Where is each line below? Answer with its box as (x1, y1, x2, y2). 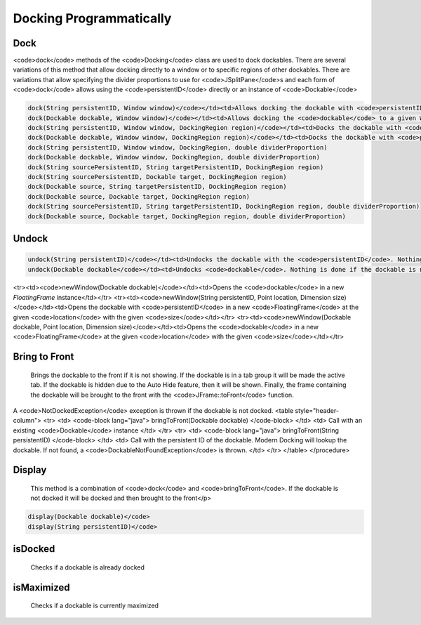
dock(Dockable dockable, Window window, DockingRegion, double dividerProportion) (27, 153, 321, 162)
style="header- (295, 407, 340, 415)
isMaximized (13, 581, 70, 593)
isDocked (13, 543, 55, 555)
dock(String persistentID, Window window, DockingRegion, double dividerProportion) (27, 143, 328, 151)
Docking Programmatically (13, 11, 172, 26)
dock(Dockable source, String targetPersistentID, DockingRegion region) (27, 183, 287, 191)
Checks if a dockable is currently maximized (30, 601, 159, 610)
